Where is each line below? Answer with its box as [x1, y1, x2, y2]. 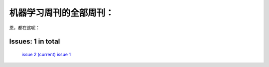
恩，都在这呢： [9, 25, 40, 31]
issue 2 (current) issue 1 [21, 51, 71, 57]
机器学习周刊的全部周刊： [9, 7, 115, 18]
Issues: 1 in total [9, 37, 60, 46]
